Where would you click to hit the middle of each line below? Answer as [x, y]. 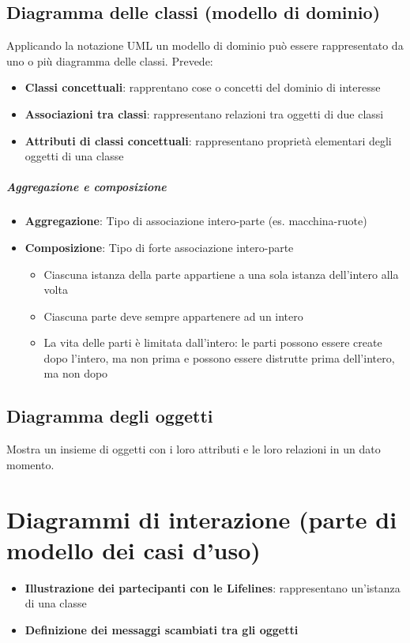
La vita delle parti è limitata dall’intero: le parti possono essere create [213, 342]
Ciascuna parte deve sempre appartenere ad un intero [173, 316]
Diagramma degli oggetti [110, 416]
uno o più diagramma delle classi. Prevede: [110, 60]
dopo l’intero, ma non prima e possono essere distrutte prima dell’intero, [219, 357]
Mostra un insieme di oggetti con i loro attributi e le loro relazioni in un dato [194, 449]
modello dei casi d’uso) [134, 549]
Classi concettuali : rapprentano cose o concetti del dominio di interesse [203, 87]
